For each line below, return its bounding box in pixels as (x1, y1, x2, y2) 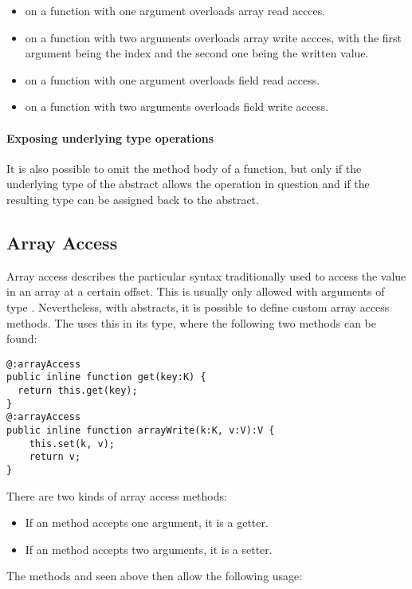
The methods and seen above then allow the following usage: (6, 567, 303, 584)
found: (6, 330, 37, 347)
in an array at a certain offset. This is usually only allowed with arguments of (6, 283, 385, 300)
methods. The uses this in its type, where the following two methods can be (6, 314, 377, 331)
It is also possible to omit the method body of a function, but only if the (6, 159, 362, 176)
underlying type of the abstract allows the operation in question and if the (6, 175, 370, 192)
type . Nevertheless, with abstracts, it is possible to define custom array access (6, 298, 390, 315)
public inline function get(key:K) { (6, 371, 206, 383)
